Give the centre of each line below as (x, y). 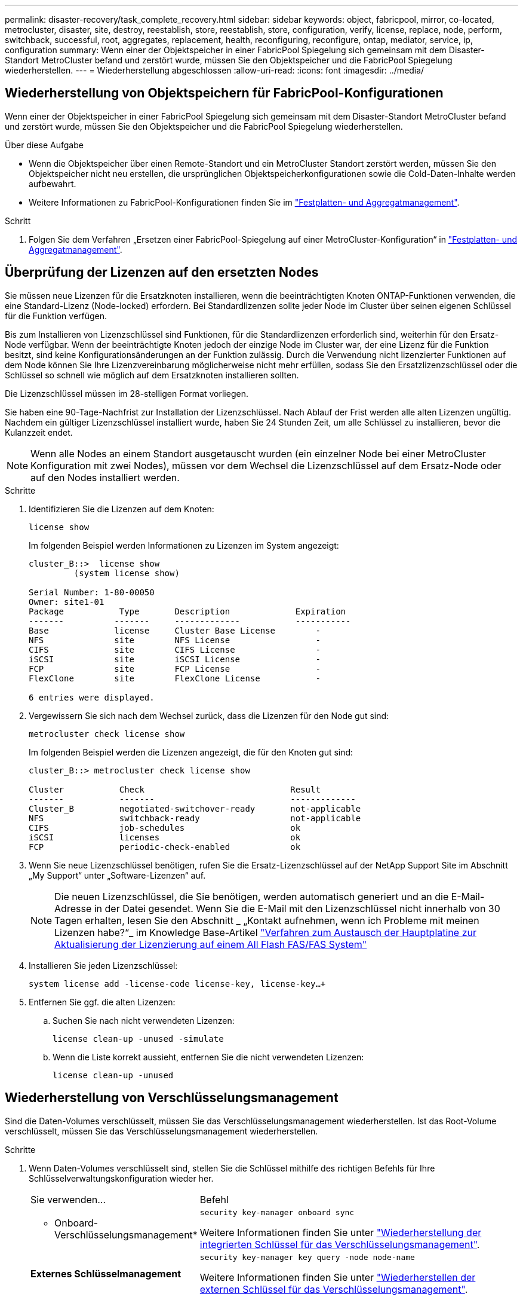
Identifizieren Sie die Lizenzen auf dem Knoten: (121, 509)
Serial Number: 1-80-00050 (92, 592)
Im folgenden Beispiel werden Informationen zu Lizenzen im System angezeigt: (184, 545)
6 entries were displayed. (92, 697)
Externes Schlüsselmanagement (106, 1274)
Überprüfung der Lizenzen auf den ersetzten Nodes (162, 273)
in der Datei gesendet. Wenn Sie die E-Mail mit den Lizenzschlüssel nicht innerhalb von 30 (297, 908)
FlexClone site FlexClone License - (175, 678)
